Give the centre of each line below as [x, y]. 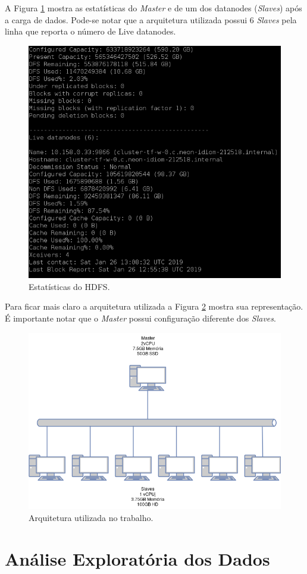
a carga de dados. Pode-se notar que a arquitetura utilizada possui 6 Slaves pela [151, 19]
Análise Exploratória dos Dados [137, 558]
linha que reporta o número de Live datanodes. [90, 31]
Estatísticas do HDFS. [69, 286]
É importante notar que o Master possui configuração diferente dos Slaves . [140, 318]
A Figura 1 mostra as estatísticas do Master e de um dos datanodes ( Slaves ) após [153, 8]
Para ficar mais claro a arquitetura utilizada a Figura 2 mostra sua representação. [154, 306]
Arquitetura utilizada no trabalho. [91, 517]
